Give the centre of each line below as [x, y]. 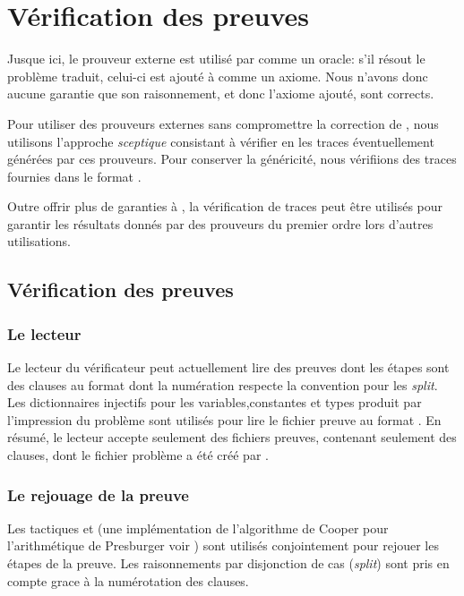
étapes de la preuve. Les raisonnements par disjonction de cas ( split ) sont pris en [228, 563]
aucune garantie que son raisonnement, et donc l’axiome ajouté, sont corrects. [221, 94]
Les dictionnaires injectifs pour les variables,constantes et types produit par [215, 402]
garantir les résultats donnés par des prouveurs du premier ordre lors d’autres [220, 223]
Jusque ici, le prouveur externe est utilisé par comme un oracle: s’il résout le [216, 59]
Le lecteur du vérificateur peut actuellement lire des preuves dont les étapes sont [228, 367]
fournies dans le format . [74, 176]
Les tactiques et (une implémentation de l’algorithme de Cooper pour [198, 528]
